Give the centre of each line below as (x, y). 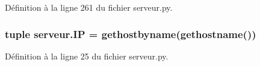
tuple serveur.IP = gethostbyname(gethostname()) (131, 34)
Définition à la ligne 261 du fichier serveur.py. (89, 7)
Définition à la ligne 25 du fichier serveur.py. (87, 56)
